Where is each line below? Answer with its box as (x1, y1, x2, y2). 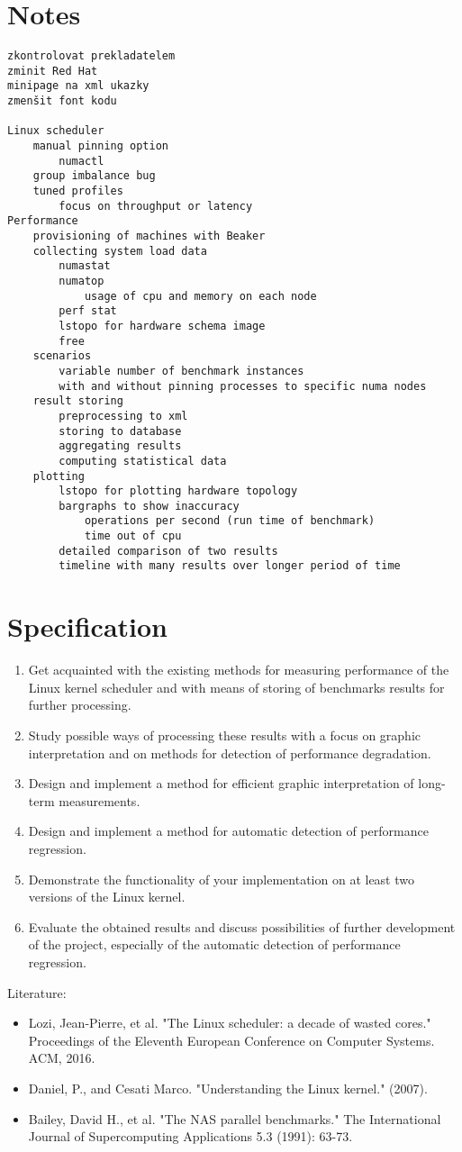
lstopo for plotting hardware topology (59, 485, 298, 498)
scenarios (32, 349, 92, 363)
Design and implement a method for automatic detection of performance (28, 821, 429, 840)
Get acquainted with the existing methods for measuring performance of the (28, 660, 449, 679)
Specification (7, 608, 168, 645)
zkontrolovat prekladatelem (7, 50, 176, 63)
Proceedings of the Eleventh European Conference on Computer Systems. (28, 1030, 435, 1049)
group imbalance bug (32, 169, 156, 183)
